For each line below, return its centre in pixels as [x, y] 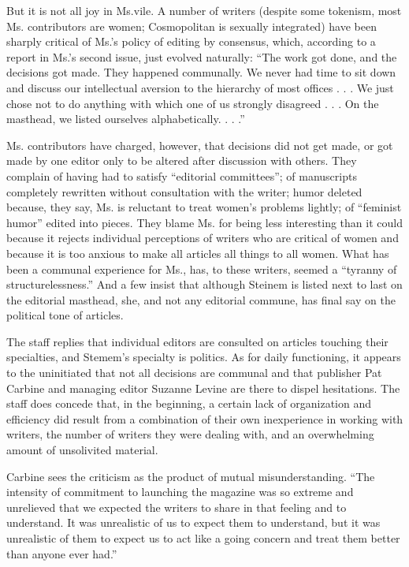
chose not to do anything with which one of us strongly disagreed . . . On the [193, 103]
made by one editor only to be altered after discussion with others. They [182, 160]
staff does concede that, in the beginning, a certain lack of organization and [189, 403]
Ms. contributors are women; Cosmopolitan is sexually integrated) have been [191, 26]
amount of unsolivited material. [82, 450]
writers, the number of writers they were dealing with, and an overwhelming [190, 434]
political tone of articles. [65, 315]
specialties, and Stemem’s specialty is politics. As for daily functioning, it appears [204, 357]
